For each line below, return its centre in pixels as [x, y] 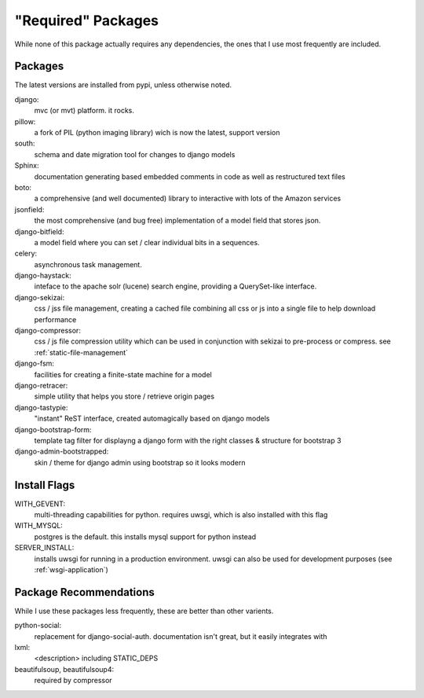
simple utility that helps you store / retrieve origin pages [124, 396]
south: [25, 143]
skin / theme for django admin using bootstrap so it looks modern [140, 462]
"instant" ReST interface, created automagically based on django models [152, 419]
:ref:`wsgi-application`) [71, 569]
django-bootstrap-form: [53, 429]
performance [55, 319]
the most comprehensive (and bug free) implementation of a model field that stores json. [177, 221]
